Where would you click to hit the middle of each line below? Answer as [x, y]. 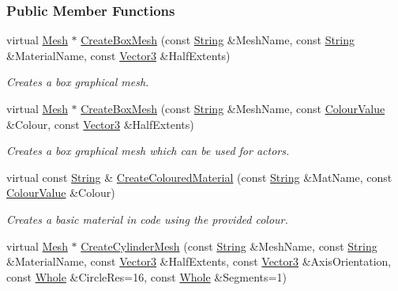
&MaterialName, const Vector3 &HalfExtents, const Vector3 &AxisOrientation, [199, 261]
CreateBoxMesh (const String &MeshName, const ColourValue [233, 108]
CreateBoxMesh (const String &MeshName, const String [218, 40]
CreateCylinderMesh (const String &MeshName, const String [229, 246]
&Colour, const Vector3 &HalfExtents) [100, 124]
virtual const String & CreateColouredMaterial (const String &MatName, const [199, 177]
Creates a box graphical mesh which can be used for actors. [148, 151]
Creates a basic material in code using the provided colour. [147, 219]
